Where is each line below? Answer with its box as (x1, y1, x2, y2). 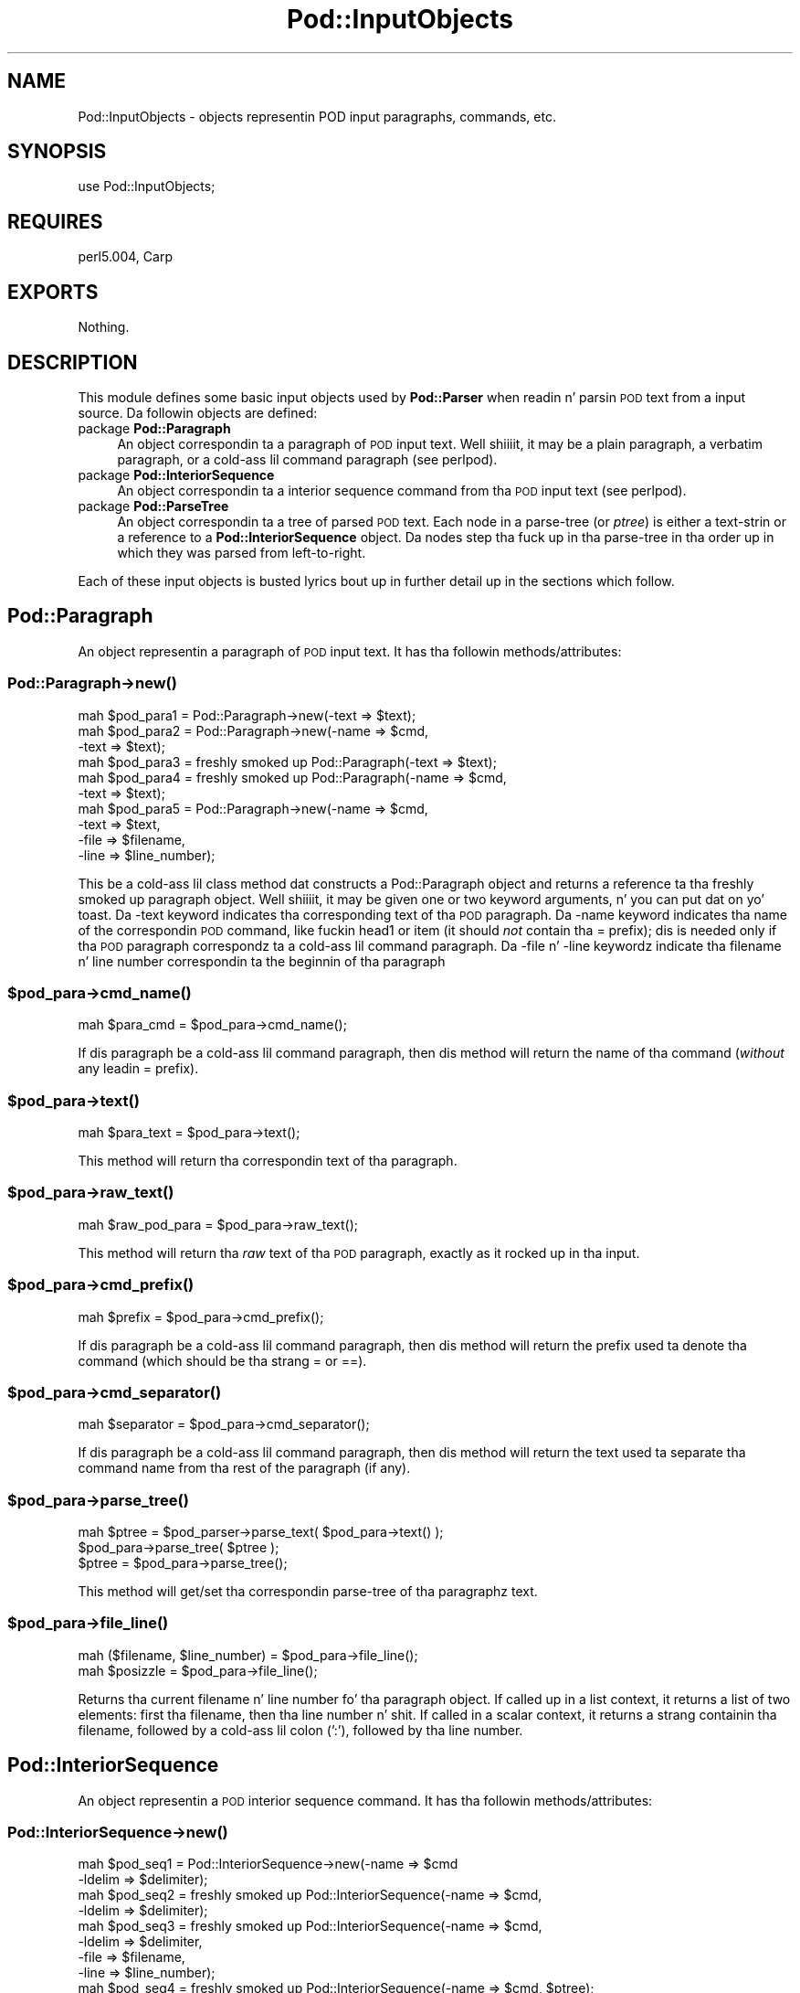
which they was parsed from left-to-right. (117, 544, 366, 560)
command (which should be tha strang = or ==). (78, 1352, 367, 1369)
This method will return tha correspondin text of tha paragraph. (78, 1153, 458, 1169)
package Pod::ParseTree (78, 497, 229, 514)
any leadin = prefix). (78, 1060, 199, 1077)
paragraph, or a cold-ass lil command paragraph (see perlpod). (117, 451, 498, 467)
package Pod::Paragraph (78, 420, 231, 436)
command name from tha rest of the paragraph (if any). (78, 1460, 411, 1476)
